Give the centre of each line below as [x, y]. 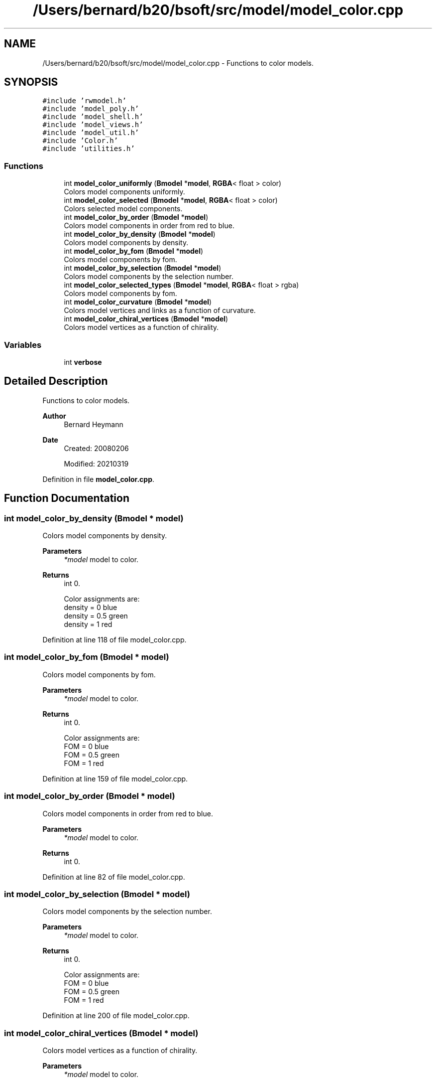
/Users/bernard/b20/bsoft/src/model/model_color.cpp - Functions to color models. [178, 63]
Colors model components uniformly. [124, 192]
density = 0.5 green [96, 616]
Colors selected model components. [123, 209]
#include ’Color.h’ [80, 141]
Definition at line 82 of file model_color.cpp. [114, 877]
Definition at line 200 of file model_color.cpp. [116, 1016]
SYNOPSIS [31, 82]
